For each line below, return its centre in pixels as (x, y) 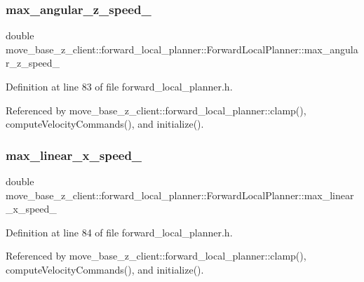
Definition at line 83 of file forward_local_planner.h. (119, 86)
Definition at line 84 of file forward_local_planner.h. (119, 232)
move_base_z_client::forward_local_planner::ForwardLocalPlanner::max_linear (180, 195)
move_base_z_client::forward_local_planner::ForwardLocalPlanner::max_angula (182, 49)
